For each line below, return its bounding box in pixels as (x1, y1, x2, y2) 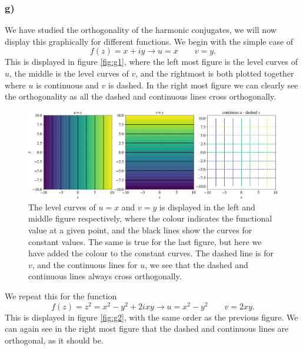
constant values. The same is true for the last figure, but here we (28, 235, 262, 247)
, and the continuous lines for (32, 258, 138, 270)
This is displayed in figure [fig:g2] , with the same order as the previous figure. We (5, 311, 298, 323)
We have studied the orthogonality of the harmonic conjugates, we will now (5, 24, 277, 36)
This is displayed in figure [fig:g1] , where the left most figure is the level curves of (5, 55, 298, 68)
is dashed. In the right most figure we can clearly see (108, 78, 298, 91)
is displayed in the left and (159, 200, 255, 213)
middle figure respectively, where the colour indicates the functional (28, 212, 272, 224)
